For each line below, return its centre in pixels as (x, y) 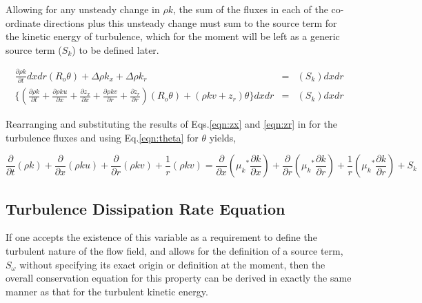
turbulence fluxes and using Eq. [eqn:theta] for (102, 137)
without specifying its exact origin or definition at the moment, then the (172, 264)
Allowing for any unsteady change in (83, 9)
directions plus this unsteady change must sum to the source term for (190, 22)
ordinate (23, 22)
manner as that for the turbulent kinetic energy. (107, 291)
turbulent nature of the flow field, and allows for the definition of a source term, (174, 251)
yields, (223, 137)
